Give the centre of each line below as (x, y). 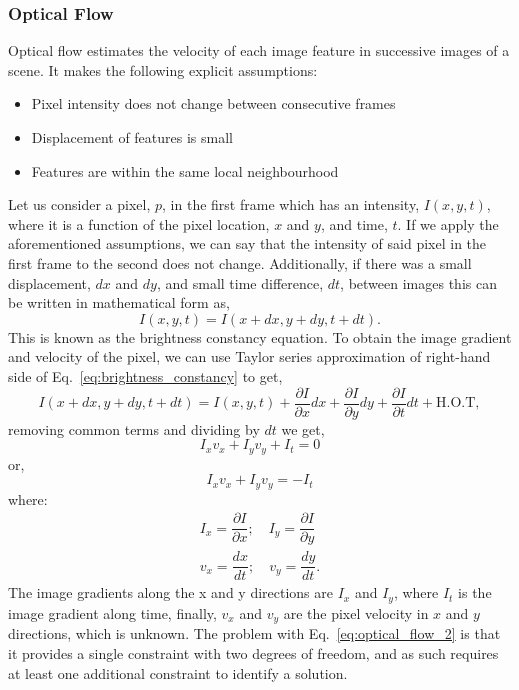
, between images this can (418, 282)
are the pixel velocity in (356, 612)
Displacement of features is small (132, 137)
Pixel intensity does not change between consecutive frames (213, 103)
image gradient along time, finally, (112, 612)
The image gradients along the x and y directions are (170, 592)
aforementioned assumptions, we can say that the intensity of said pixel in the (247, 243)
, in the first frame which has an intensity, (291, 204)
